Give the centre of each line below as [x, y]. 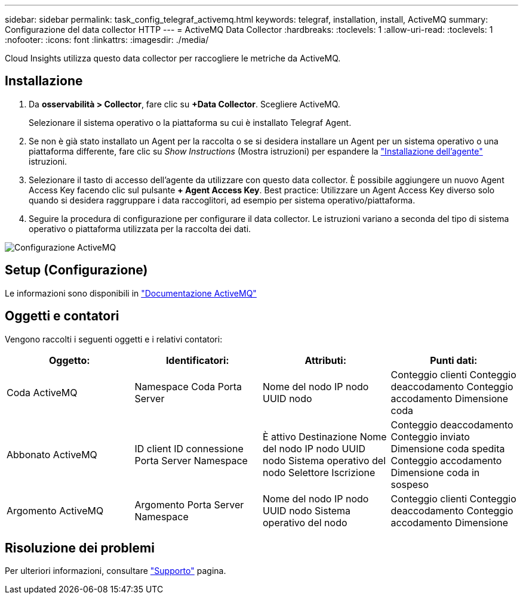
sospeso [410, 484]
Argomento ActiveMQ [55, 510]
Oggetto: [69, 360]
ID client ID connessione [189, 448]
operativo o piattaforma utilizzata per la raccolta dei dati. [140, 229]
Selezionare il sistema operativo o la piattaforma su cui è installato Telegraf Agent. [190, 122]
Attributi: [326, 360]
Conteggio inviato [430, 436]
